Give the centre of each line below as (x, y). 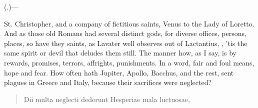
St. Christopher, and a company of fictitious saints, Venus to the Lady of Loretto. (129, 23)
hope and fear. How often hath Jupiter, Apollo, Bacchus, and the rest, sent (119, 72)
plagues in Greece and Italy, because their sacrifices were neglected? (108, 82)
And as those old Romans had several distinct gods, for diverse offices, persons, (125, 33)
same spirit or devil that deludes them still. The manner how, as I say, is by (120, 53)
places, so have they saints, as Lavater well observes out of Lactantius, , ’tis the (126, 43)
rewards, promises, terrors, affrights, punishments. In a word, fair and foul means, (129, 62)
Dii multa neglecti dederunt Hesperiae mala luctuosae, (107, 99)
